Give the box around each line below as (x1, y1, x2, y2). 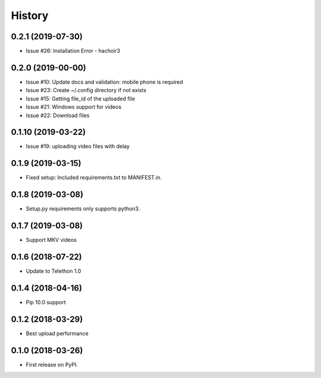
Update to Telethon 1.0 (26, 267, 81, 275)
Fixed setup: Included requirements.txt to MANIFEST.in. (26, 174, 162, 181)
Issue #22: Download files (26, 112, 90, 119)
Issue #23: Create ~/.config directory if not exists (26, 87, 147, 94)
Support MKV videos (26, 237, 77, 244)
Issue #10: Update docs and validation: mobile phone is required (26, 78, 184, 86)
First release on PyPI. (26, 361, 78, 368)
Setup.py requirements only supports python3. (26, 205, 140, 212)
